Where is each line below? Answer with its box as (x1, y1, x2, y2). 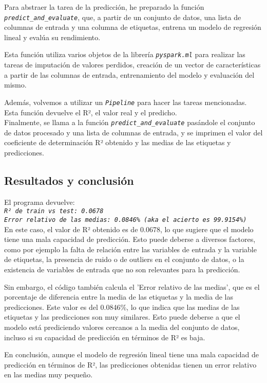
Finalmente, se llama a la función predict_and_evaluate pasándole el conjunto (4, 117, 255, 128)
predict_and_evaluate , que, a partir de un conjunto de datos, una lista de (4, 11, 241, 22)
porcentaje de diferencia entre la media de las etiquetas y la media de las (4, 291, 233, 302)
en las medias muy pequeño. (4, 369, 93, 380)
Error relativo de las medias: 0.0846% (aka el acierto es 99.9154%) (4, 216, 247, 224)
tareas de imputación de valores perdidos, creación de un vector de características (4, 59, 261, 70)
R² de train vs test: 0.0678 (4, 207, 104, 215)
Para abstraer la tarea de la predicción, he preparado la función (4, 2, 204, 12)
